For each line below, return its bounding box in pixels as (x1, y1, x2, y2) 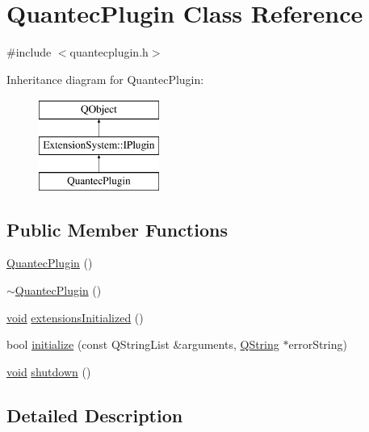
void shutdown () (6, 363, 91, 380)
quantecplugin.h (69, 44, 149, 61)
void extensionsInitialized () (6, 308, 144, 325)
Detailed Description (6, 402, 183, 427)
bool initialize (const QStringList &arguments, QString (6, 336, 279, 353)
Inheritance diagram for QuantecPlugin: (6, 70, 204, 87)
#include (6, 44, 52, 61)
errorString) (288, 336, 347, 353)
